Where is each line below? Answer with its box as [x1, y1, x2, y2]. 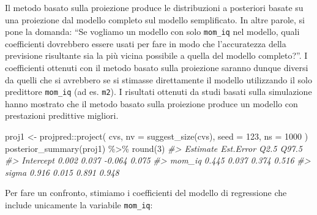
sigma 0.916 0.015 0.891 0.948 [5, 165, 119, 178]
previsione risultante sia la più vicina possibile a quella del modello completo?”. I [5, 49, 308, 62]
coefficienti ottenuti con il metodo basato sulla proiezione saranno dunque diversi [5, 61, 308, 74]
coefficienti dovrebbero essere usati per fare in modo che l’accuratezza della [5, 37, 286, 50]
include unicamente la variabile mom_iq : [5, 198, 153, 211]
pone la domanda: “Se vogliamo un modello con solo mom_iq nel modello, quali [5, 25, 300, 38]
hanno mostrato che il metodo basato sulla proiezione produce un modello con [5, 97, 298, 110]
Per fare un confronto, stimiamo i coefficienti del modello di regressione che [5, 186, 287, 199]
